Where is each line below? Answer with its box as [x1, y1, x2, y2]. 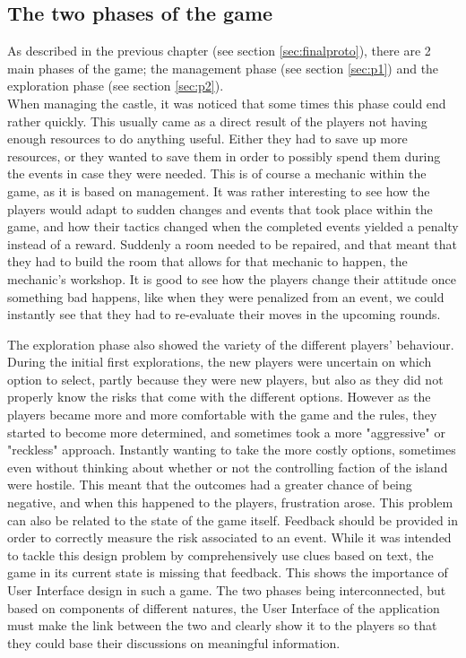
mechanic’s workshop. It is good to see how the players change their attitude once [7, 269, 456, 288]
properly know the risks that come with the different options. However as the [7, 387, 431, 406]
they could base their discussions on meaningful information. [7, 633, 341, 652]
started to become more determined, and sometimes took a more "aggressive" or [7, 422, 445, 441]
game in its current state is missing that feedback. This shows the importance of [7, 563, 448, 582]
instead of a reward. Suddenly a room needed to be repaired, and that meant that [7, 234, 457, 253]
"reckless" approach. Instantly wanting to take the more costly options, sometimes [7, 440, 456, 459]
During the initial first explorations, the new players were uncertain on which [7, 352, 432, 371]
